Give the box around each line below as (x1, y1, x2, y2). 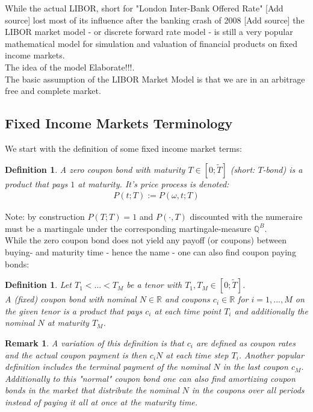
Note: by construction (5, 210, 85, 223)
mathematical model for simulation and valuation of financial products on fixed (5, 37, 298, 49)
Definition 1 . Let (5, 278, 72, 291)
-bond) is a (262, 163, 303, 175)
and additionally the (234, 304, 308, 317)
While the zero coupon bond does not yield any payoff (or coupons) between (5, 234, 287, 246)
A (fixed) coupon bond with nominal (5, 293, 137, 305)
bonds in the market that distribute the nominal (5, 384, 179, 396)
